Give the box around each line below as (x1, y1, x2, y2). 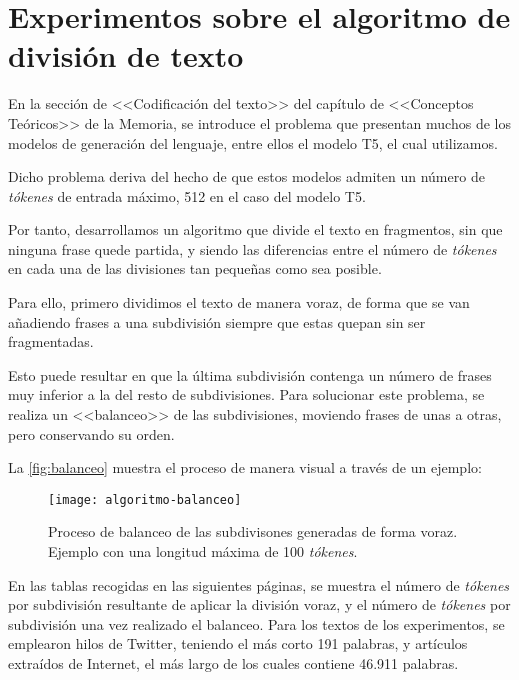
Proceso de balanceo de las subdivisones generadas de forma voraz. (48, 521, 458, 542)
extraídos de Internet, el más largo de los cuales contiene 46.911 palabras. (8, 653, 459, 674)
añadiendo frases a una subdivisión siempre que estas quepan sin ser (8, 311, 426, 332)
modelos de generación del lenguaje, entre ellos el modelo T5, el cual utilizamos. (8, 132, 498, 153)
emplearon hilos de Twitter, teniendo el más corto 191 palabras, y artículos (8, 633, 468, 654)
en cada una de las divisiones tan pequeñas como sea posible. (8, 258, 382, 279)
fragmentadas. (8, 331, 94, 352)
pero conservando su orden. (8, 423, 175, 444)
